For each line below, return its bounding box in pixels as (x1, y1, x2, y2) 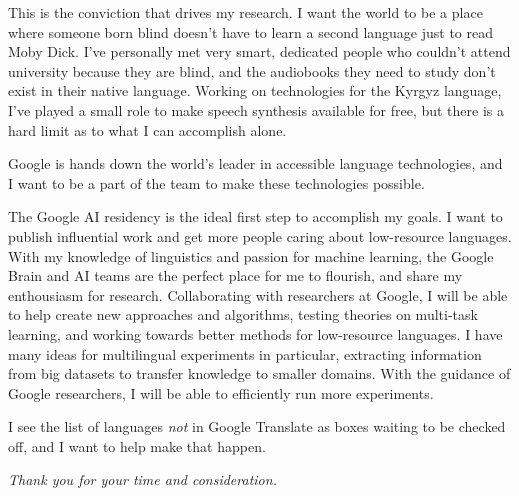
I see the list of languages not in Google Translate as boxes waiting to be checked (8, 416, 506, 437)
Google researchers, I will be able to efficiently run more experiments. (8, 382, 434, 403)
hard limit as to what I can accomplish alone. (8, 119, 287, 140)
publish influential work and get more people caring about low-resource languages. (8, 225, 512, 246)
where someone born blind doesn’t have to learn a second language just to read (8, 21, 494, 42)
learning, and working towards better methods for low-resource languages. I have (8, 323, 503, 344)
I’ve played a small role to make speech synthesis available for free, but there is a (8, 99, 504, 120)
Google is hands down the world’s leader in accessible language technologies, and (8, 153, 503, 174)
